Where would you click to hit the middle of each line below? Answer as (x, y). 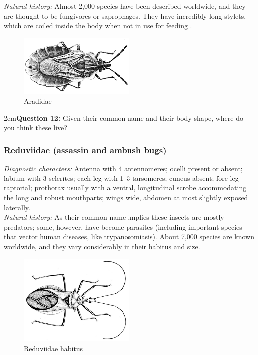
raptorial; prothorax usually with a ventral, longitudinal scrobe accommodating (125, 188)
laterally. (17, 207)
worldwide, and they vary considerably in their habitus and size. (102, 247)
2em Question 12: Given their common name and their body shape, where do (124, 117)
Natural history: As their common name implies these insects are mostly (114, 217)
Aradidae (38, 101)
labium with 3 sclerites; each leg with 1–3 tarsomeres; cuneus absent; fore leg (121, 178)
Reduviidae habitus (54, 348)
